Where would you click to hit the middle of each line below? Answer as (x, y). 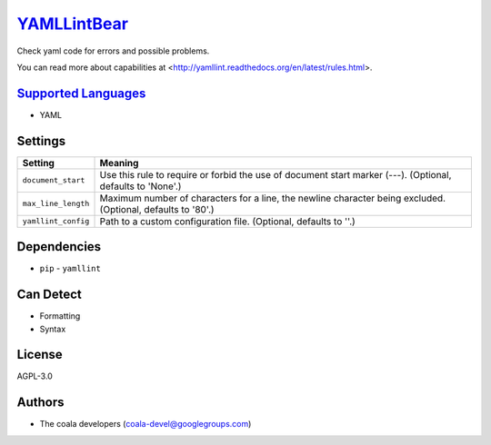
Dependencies (59, 247)
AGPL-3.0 (35, 376)
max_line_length (56, 204)
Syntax (53, 329)
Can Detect (49, 295)
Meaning (119, 163)
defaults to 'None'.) (140, 186)
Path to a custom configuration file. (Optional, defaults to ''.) (228, 221)
